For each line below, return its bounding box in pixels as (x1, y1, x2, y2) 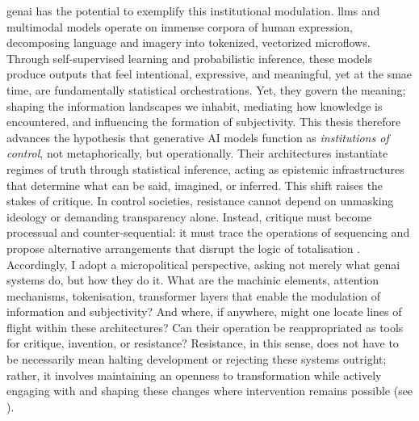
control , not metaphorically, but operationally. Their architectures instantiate (6, 145, 388, 162)
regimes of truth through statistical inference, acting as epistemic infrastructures (6, 160, 404, 177)
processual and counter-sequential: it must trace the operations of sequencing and (6, 224, 410, 241)
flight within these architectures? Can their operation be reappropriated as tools (6, 318, 404, 335)
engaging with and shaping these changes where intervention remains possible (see (6, 382, 413, 399)
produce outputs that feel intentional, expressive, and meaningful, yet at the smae (6, 65, 413, 82)
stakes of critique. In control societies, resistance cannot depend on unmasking (6, 192, 394, 209)
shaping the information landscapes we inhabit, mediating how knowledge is (6, 97, 383, 114)
